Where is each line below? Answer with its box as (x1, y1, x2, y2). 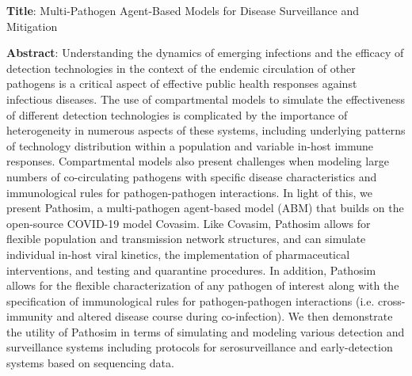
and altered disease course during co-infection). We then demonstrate (56, 308, 393, 325)
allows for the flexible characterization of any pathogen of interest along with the (6, 277, 399, 294)
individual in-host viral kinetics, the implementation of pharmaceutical (6, 245, 350, 262)
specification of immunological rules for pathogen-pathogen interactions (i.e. (6, 292, 375, 309)
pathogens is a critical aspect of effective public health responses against (6, 75, 357, 92)
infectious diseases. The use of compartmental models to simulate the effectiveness (6, 90, 406, 107)
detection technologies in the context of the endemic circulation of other (6, 59, 356, 76)
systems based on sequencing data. (6, 355, 174, 371)
